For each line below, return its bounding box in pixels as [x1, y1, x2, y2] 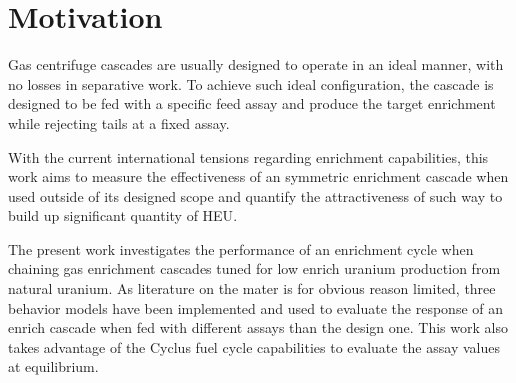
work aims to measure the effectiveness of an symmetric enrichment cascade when [8, 166, 509, 187]
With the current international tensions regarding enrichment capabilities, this [8, 146, 489, 167]
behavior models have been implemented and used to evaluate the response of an [8, 297, 504, 318]
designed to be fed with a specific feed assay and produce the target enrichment [8, 93, 496, 114]
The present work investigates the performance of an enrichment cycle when [8, 238, 474, 259]
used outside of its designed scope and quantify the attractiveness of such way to [8, 185, 503, 206]
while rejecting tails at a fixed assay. [8, 112, 230, 133]
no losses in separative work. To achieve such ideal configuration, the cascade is [8, 73, 494, 94]
